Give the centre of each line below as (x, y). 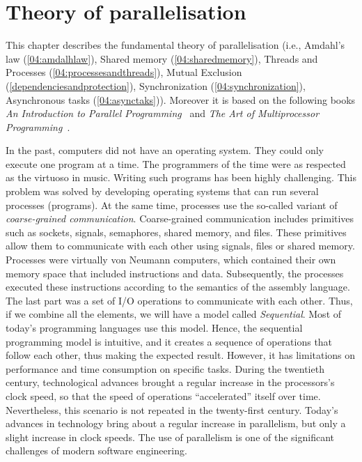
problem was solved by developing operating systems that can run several (162, 191)
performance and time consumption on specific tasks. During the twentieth (165, 368)
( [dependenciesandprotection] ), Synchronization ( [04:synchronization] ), (156, 85)
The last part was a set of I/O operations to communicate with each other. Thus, (179, 300)
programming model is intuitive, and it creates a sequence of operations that (169, 341)
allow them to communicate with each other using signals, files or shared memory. (180, 246)
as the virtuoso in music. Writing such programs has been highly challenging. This (181, 177)
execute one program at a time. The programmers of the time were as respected (176, 163)
